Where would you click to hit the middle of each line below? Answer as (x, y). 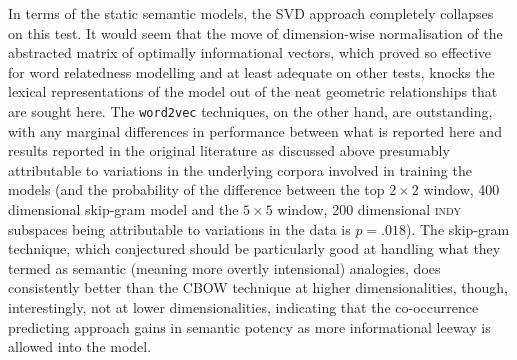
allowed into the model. (80, 346)
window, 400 (461, 189)
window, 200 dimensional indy (369, 209)
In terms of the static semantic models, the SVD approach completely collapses (251, 13)
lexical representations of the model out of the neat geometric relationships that (253, 91)
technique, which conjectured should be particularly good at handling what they (254, 248)
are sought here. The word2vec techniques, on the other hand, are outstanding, (250, 110)
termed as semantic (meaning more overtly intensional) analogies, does (224, 267)
